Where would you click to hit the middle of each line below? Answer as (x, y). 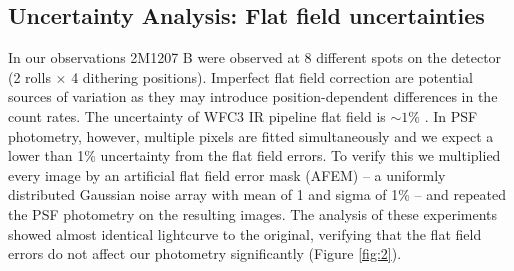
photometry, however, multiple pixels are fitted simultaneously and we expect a (251, 135)
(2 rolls (29, 76)
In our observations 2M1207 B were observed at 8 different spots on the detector (255, 57)
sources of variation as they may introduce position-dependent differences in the (253, 96)
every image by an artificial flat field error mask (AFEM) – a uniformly (227, 174)
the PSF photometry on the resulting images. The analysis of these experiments (253, 213)
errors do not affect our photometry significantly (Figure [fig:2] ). (205, 253)
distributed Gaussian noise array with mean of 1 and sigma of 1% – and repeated (257, 194)
